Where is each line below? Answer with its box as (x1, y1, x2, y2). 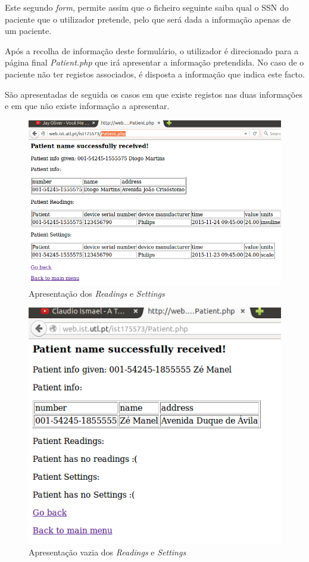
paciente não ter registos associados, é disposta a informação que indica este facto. (5, 67, 305, 80)
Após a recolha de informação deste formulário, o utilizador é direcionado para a (5, 44, 299, 57)
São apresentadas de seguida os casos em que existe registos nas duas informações (5, 88, 302, 100)
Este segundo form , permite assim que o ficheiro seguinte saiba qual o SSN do (5, 1, 289, 13)
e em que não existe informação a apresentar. (5, 100, 170, 112)
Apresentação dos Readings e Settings (29, 287, 165, 299)
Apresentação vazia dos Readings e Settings (29, 546, 186, 558)
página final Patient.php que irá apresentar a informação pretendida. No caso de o (5, 56, 304, 69)
